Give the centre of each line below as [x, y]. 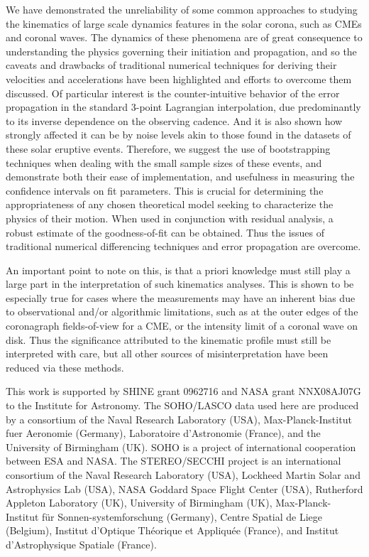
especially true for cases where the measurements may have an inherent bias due [181, 297]
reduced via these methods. [65, 367]
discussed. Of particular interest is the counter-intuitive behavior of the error [173, 93]
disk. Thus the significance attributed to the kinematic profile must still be [169, 339]
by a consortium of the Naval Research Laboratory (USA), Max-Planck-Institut [179, 419]
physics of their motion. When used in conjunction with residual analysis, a [170, 218]
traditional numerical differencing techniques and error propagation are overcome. [183, 246]
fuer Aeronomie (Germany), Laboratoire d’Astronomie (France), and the [163, 433]
